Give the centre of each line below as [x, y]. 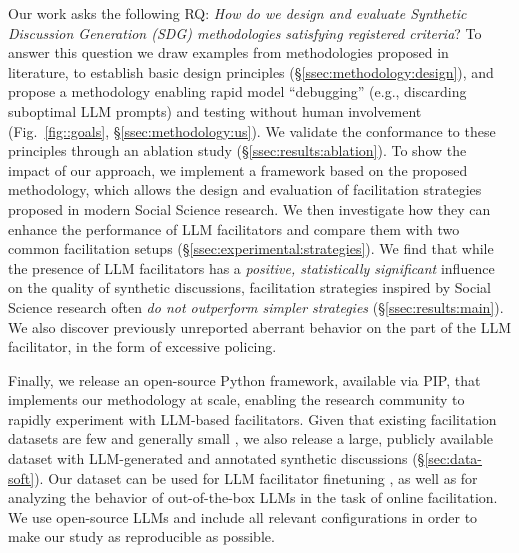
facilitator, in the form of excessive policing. [142, 346]
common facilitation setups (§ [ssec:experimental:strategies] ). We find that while [251, 248]
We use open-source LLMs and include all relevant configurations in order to [243, 516]
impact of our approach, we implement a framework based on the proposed [238, 169]
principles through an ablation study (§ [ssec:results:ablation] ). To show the [237, 150]
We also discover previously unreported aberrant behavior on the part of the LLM [260, 326]
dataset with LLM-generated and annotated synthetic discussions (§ [216, 458]
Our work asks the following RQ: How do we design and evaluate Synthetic [237, 13]
